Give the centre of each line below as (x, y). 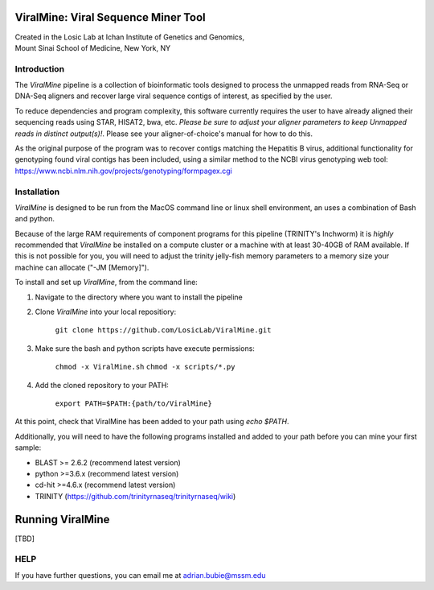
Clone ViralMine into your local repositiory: (106, 312)
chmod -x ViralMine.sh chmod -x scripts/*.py (145, 367)
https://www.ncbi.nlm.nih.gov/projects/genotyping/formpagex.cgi (123, 171)
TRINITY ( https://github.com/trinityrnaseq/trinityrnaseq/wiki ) (135, 496)
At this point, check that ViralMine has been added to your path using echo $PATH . (152, 422)
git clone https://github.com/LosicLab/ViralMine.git (163, 330)
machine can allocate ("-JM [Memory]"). (82, 267)
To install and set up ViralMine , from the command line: (106, 283)
